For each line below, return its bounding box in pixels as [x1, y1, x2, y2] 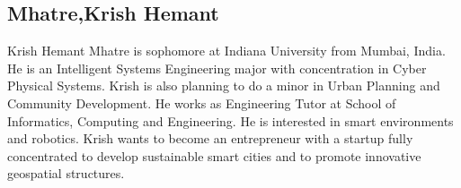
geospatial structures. [7, 164, 125, 183]
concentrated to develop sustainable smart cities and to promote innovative [7, 146, 421, 165]
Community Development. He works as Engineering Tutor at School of [7, 93, 396, 112]
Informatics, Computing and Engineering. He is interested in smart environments [7, 111, 454, 130]
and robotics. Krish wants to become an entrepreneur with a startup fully [7, 129, 413, 148]
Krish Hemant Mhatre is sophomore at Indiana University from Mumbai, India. [7, 41, 446, 60]
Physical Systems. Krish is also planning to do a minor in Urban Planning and [7, 76, 440, 95]
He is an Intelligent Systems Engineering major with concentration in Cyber [7, 58, 427, 77]
